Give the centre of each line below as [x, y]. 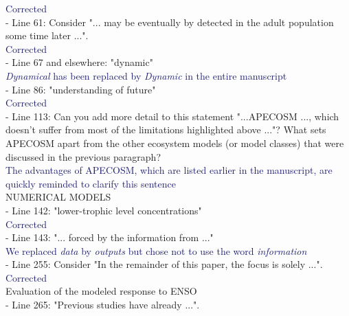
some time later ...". [47, 35]
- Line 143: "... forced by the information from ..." [110, 237]
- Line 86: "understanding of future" [81, 89]
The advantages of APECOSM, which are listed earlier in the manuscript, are [169, 170]
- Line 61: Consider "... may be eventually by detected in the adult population [170, 22]
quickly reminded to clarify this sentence [91, 183]
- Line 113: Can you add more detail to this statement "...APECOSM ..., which [172, 116]
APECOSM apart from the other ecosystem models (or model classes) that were [175, 143]
